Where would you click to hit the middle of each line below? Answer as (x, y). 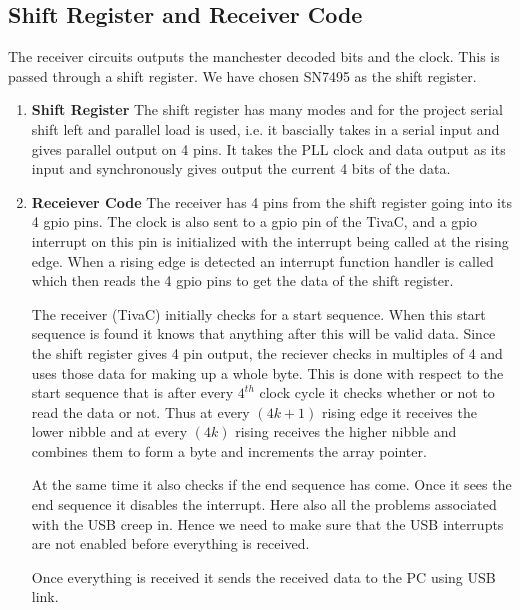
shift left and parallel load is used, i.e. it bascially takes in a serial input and (265, 128)
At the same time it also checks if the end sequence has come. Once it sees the (271, 484)
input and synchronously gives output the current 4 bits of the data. (241, 168)
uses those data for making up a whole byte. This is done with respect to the (267, 372)
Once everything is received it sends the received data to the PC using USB (263, 576)
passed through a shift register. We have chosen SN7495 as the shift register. (242, 75)
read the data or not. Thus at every (140, 411)
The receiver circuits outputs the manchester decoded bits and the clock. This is (254, 56)
